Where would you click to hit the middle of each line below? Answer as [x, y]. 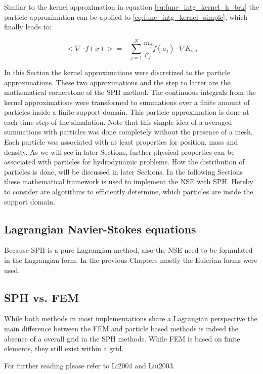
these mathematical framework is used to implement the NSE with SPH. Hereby [129, 181]
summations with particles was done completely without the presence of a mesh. [128, 132]
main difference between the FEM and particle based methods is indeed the [121, 328]
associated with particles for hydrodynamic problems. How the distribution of [124, 162]
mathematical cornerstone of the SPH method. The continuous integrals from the [130, 92]
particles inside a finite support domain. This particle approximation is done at [127, 112]
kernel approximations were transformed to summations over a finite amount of [127, 102]
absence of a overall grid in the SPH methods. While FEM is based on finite [122, 338]
